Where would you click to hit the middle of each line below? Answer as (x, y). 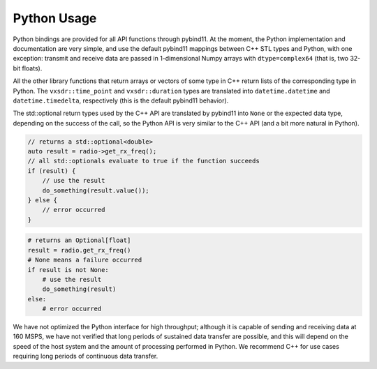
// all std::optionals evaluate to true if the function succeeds (143, 161)
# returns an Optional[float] (79, 240)
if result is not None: (68, 270)
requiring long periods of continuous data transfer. (86, 356)
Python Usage (55, 18)
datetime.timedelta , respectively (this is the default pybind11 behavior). (121, 100)
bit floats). (28, 68)
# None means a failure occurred (85, 260)
